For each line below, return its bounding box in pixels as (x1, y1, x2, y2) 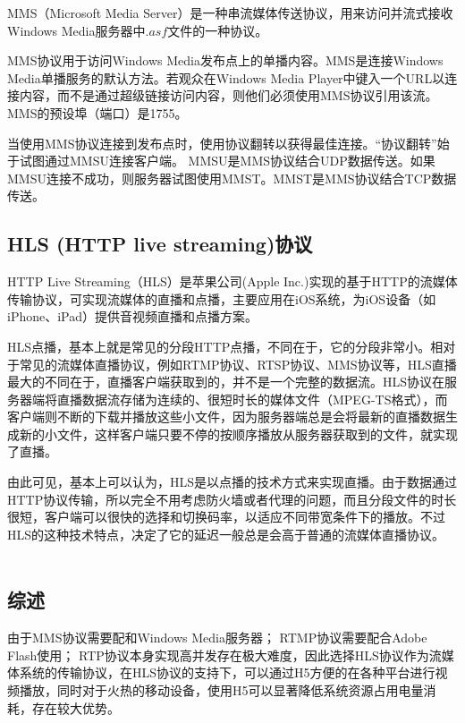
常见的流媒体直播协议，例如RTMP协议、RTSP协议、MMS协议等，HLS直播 (19, 354, 457, 373)
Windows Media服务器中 (7, 21, 146, 39)
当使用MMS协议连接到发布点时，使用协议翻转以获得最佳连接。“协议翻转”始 (7, 133, 450, 152)
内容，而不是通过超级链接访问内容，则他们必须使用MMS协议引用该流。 (19, 86, 438, 105)
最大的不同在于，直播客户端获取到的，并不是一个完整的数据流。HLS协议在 (7, 372, 445, 391)
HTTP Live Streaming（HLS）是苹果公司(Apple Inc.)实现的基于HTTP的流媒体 (7, 272, 458, 291)
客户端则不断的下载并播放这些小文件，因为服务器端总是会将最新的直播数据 (7, 407, 445, 426)
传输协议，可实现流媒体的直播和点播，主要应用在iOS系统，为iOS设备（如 (7, 289, 436, 308)
